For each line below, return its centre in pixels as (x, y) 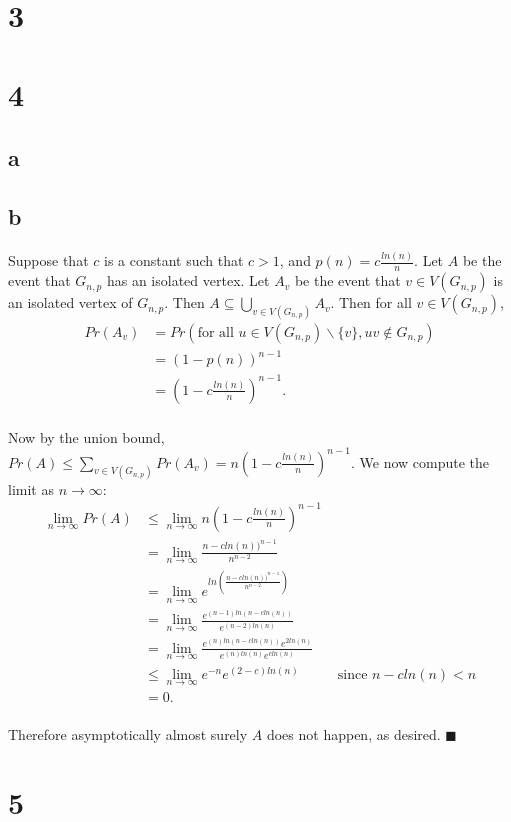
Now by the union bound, (86, 436)
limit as (31, 488)
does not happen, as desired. (353, 733)
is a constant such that (173, 260)
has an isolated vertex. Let (188, 280)
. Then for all (371, 302)
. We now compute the (420, 461)
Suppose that (48, 260)
